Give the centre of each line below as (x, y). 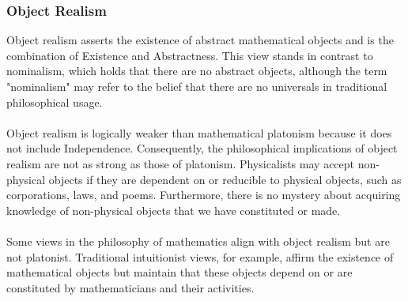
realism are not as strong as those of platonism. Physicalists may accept (181, 163)
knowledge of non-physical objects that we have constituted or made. (174, 210)
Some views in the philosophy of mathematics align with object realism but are (198, 241)
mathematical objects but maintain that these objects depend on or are (179, 272)
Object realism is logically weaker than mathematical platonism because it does (199, 132)
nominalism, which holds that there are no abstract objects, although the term (197, 71)
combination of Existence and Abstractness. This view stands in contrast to (190, 55)
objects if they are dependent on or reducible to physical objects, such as (225, 179)
